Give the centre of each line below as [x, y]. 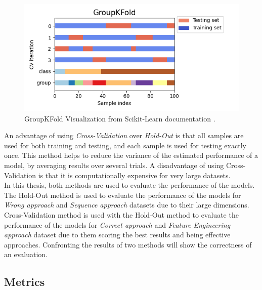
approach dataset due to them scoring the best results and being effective [117, 235]
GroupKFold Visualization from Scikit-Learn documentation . [120, 118]
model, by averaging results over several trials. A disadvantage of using [114, 165]
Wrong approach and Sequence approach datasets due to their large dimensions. [127, 205]
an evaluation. [26, 254]
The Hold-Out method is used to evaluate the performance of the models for [123, 195]
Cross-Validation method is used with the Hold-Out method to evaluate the [121, 214]
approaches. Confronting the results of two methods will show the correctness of [128, 244]
